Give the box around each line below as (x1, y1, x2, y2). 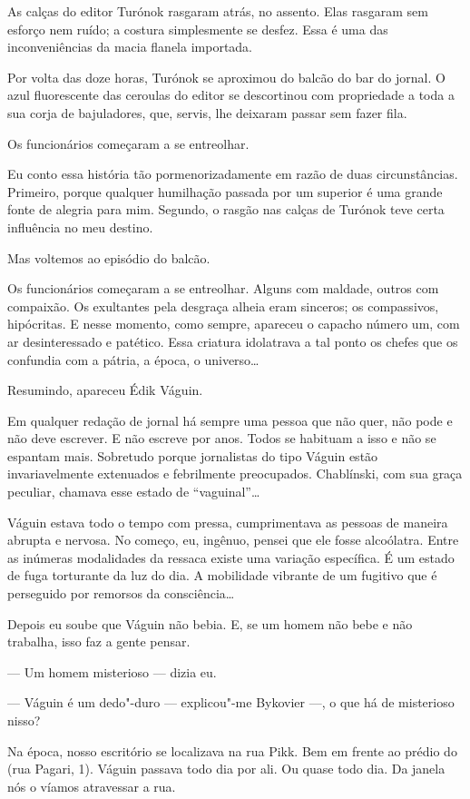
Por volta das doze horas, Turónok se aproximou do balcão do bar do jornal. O (7, 67, 446, 86)
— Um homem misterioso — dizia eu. (7, 662, 217, 681)
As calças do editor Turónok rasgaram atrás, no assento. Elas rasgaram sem (7, 2, 428, 20)
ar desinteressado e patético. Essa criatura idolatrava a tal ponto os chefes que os (7, 331, 458, 350)
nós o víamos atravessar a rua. (7, 776, 176, 795)
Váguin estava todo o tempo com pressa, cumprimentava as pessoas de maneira (7, 512, 448, 531)
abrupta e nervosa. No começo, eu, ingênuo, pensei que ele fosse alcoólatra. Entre (7, 530, 459, 549)
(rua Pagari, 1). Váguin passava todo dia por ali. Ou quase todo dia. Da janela (7, 759, 446, 778)
